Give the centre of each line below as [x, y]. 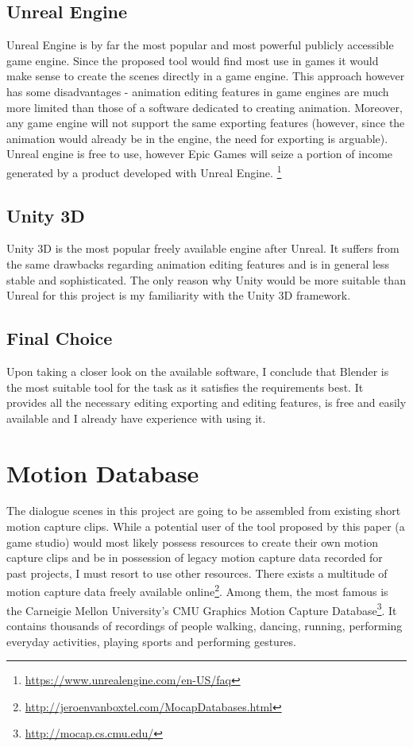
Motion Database [103, 472]
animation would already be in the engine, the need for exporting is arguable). [197, 138]
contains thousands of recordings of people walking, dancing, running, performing [205, 625]
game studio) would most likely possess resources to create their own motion [193, 542]
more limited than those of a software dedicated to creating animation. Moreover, [205, 107]
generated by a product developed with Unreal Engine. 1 [144, 171]
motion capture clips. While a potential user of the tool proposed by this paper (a [206, 526]
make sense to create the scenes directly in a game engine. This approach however [206, 76]
